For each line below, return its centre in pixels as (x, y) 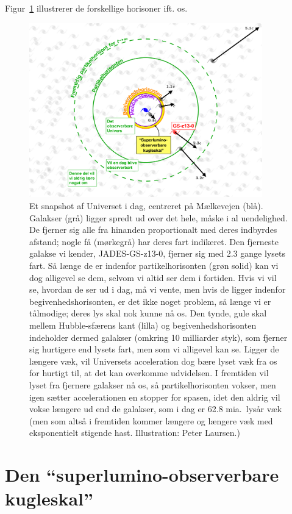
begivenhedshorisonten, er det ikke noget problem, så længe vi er (150, 301)
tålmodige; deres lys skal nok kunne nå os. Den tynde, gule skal (148, 313)
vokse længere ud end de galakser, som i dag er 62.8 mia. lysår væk (156, 409)
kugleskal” (49, 498)
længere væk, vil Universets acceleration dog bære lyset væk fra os (153, 361)
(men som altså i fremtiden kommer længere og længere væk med (151, 420)
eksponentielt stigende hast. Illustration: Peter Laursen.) (135, 433)
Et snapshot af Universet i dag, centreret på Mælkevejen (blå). (146, 205)
